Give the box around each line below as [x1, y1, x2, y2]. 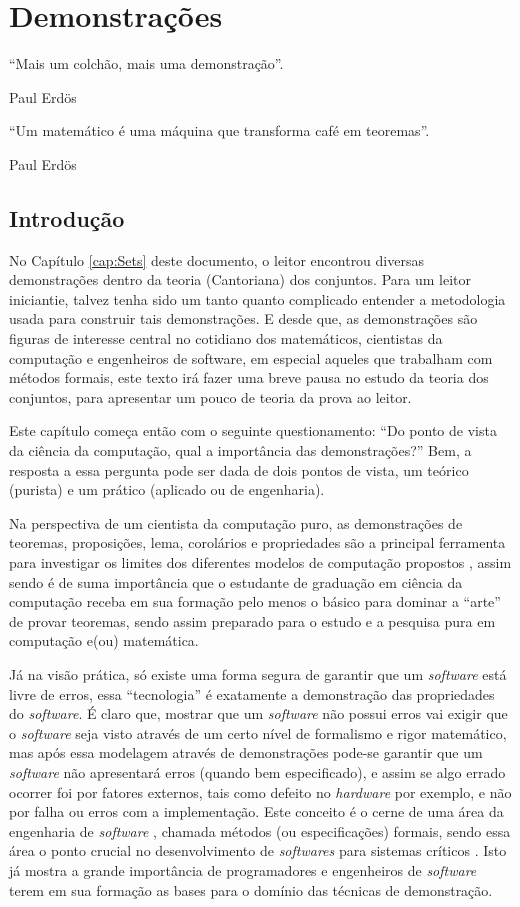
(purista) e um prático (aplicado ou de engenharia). [9, 479, 325, 500]
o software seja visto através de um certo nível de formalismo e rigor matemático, [9, 722, 507, 743]
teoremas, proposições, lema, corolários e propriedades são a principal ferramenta [9, 532, 506, 553]
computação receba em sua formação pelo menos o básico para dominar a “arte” [9, 591, 501, 612]
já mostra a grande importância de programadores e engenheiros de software [9, 859, 477, 880]
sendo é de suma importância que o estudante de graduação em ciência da [9, 571, 463, 592]
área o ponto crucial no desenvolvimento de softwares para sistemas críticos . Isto [9, 840, 507, 861]
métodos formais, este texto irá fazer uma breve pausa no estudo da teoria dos [9, 367, 489, 388]
